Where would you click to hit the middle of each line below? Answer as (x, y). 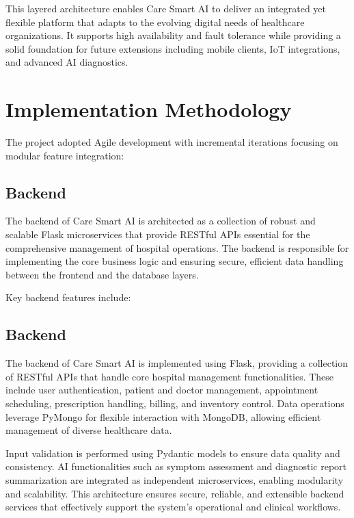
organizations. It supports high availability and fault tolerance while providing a (173, 35)
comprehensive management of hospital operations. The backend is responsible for (177, 247)
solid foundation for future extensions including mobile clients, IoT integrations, (173, 48)
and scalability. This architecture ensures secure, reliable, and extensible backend (175, 493)
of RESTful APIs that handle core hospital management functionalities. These (170, 376)
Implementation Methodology (149, 109)
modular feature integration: (65, 155)
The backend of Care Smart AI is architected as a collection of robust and (161, 221)
